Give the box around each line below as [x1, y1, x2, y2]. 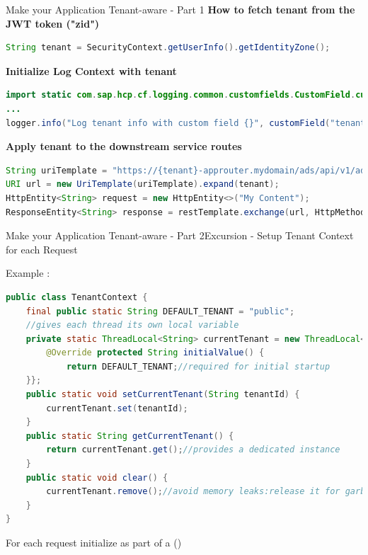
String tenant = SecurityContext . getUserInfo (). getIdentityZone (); [6, 42, 330, 53]
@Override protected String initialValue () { [46, 348, 265, 358]
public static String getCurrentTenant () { [25, 430, 234, 441]
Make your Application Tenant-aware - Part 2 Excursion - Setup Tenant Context [6, 228, 354, 243]
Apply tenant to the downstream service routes [6, 139, 242, 154]
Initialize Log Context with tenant [6, 63, 177, 78]
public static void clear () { [25, 472, 168, 483]
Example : [6, 265, 50, 280]
